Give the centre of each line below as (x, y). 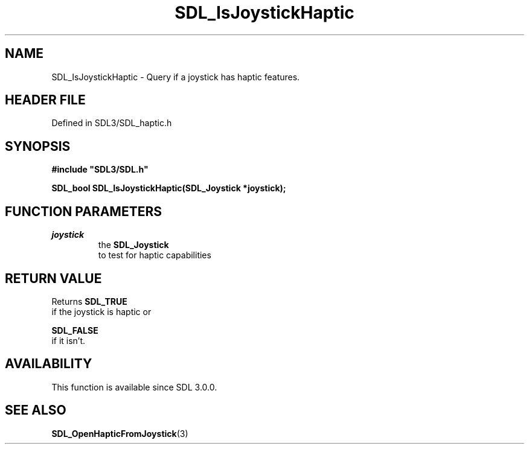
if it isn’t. (69, 340)
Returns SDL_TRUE (89, 301)
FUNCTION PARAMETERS (83, 211)
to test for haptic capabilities (155, 255)
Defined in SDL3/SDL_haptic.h (112, 123)
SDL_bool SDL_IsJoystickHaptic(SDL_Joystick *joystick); (169, 188)
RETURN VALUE (53, 278)
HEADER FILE (45, 100)
